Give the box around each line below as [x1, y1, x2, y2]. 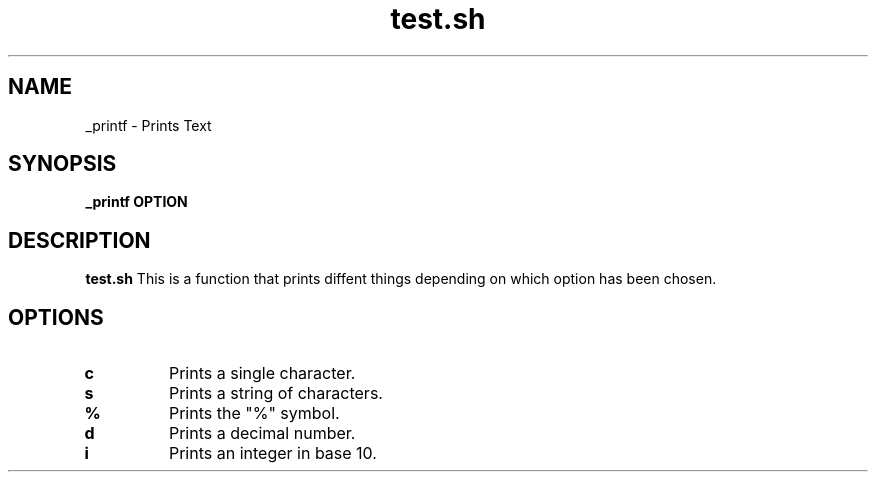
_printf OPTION [85, 193, 188, 211]
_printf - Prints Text [85, 116, 212, 134]
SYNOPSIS [8, 151, 117, 177]
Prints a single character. [168, 363, 356, 384]
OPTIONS [8, 304, 104, 330]
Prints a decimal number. [168, 423, 356, 444]
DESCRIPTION [8, 227, 151, 253]
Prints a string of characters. [168, 383, 383, 404]
